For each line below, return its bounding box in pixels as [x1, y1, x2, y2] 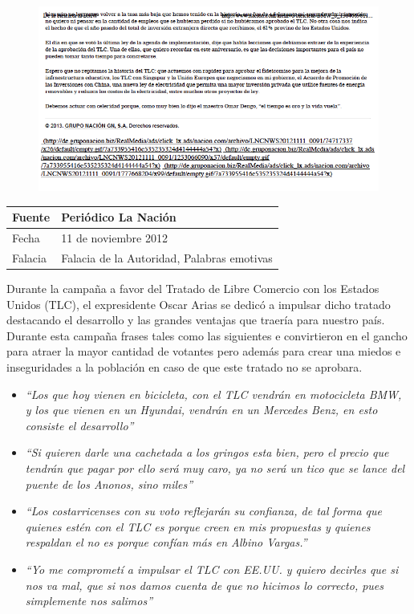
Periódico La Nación [61, 209, 177, 226]
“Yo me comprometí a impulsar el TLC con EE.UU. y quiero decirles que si [25, 561, 399, 578]
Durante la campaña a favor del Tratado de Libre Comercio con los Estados [6, 280, 379, 297]
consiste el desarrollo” [25, 417, 134, 433]
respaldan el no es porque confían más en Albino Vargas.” [25, 534, 307, 551]
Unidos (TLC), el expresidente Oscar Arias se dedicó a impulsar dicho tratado [6, 295, 391, 312]
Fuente [12, 209, 51, 226]
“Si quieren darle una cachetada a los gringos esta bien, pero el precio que [25, 444, 389, 461]
